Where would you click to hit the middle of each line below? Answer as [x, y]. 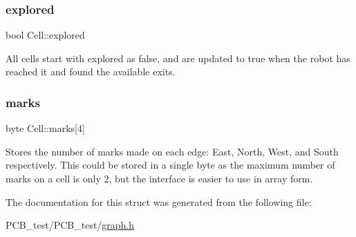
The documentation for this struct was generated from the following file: [159, 201]
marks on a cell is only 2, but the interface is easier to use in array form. [159, 178]
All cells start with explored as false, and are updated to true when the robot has [178, 58]
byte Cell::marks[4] [45, 128]
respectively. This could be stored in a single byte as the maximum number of [170, 165]
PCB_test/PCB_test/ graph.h [70, 225]
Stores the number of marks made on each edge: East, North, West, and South [172, 151]
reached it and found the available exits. [91, 72]
